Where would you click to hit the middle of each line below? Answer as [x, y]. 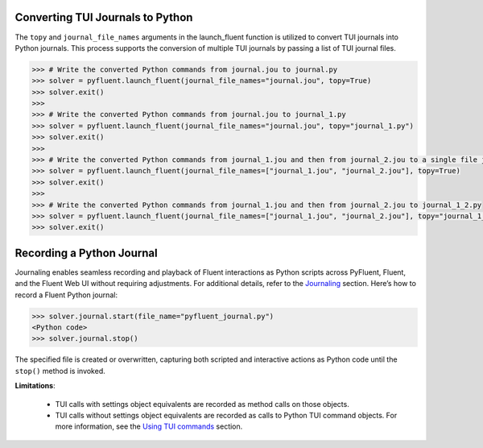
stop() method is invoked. [60, 371]
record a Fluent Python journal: [66, 295]
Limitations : [35, 386]
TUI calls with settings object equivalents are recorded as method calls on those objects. [202, 404]
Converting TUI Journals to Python [104, 17]
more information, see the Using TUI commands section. [149, 426]
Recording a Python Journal [86, 253]
